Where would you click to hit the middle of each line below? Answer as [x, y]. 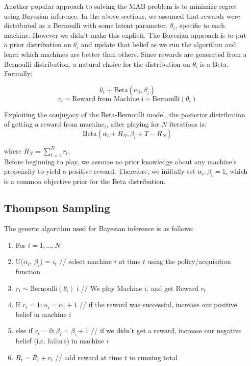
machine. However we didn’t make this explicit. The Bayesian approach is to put [125, 35]
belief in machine [41, 314]
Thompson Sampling [57, 208]
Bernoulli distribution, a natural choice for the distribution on [97, 64]
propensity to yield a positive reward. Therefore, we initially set [100, 171]
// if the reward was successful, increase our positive [158, 304]
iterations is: [188, 124]
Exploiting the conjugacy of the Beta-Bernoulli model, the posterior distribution [125, 114]
